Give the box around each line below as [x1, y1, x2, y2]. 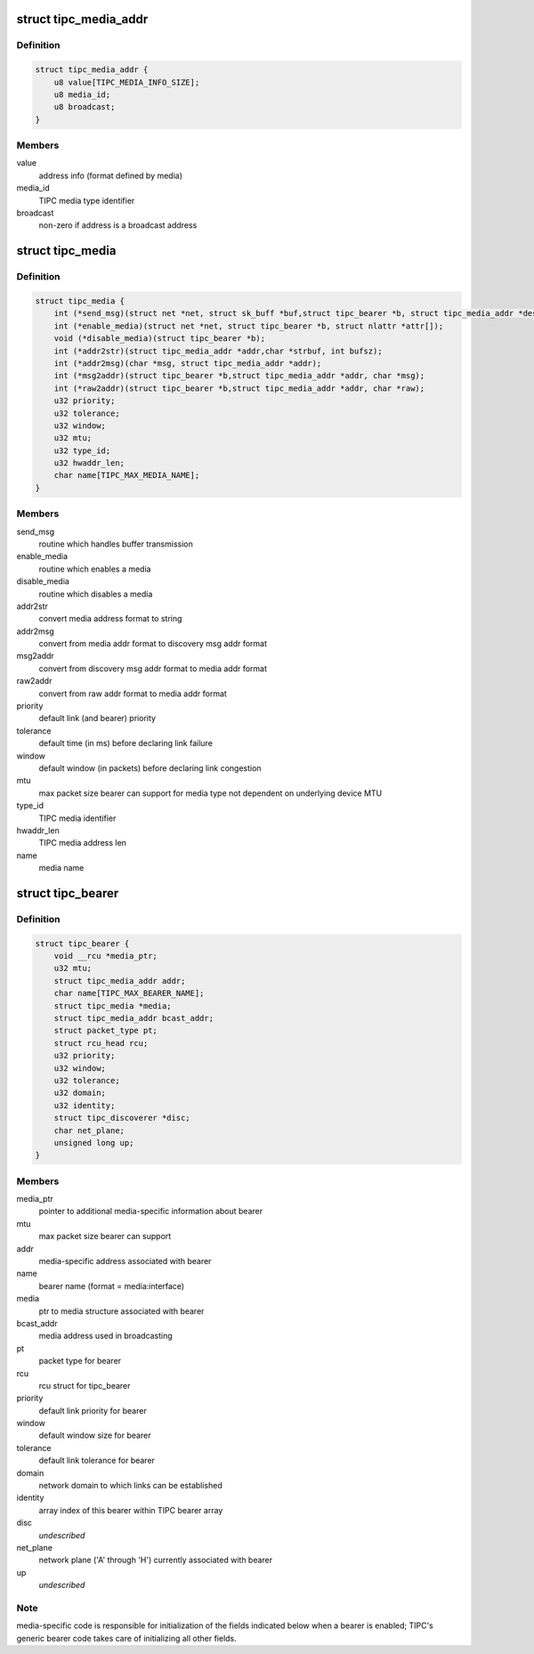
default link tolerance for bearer [38, 1455, 156, 1466]
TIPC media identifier [38, 813, 117, 823]
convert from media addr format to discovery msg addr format [38, 638, 267, 649]
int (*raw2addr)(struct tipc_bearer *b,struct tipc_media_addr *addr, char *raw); [53, 383, 425, 393]
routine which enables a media [38, 563, 151, 574]
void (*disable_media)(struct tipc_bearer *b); [53, 334, 266, 344]
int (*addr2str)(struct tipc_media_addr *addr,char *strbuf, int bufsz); [53, 345, 383, 356]
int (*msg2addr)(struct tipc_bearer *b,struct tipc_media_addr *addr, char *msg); [53, 370, 425, 381]
